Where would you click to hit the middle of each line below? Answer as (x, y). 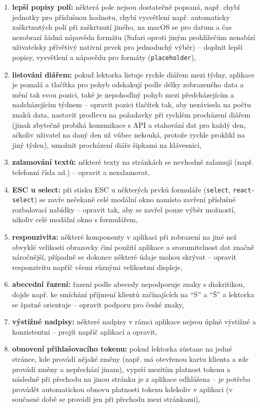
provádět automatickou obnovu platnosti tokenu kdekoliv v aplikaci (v (122, 389)
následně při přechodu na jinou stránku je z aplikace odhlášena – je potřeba (131, 379)
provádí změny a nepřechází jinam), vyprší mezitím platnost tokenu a (121, 369)
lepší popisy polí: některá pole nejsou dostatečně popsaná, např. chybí (126, 7)
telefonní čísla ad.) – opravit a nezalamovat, (81, 172)
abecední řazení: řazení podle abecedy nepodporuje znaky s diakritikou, (128, 284)
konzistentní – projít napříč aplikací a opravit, (85, 331)
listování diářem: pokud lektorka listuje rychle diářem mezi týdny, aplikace (133, 74)
